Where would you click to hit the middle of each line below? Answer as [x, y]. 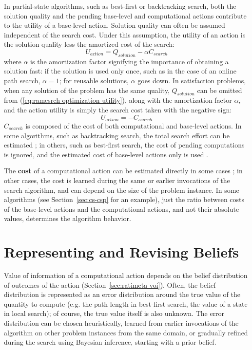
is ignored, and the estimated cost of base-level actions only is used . [106, 154]
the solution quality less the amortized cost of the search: [89, 44]
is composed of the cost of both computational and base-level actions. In [134, 125]
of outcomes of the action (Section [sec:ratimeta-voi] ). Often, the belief [110, 285]
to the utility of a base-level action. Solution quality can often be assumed [115, 25]
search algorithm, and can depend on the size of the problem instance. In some [122, 190]
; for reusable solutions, [94, 80]
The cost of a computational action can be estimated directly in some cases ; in [123, 171]
